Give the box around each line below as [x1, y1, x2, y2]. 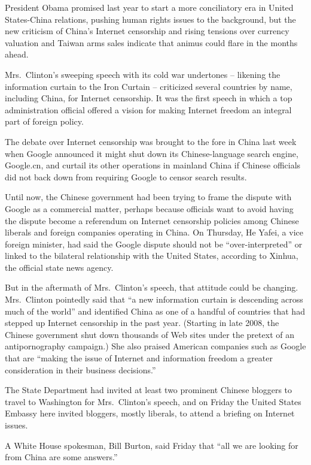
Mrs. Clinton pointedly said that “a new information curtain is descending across [5, 293, 303, 306]
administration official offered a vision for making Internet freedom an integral [5, 103, 292, 116]
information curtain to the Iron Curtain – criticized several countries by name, [5, 80, 292, 92]
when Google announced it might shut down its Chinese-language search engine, [5, 147, 298, 159]
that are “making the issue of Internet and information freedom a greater [5, 352, 273, 364]
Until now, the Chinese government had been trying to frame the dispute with [5, 191, 292, 203]
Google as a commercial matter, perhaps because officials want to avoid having [5, 202, 294, 215]
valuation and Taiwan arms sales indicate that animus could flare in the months [5, 36, 298, 49]
